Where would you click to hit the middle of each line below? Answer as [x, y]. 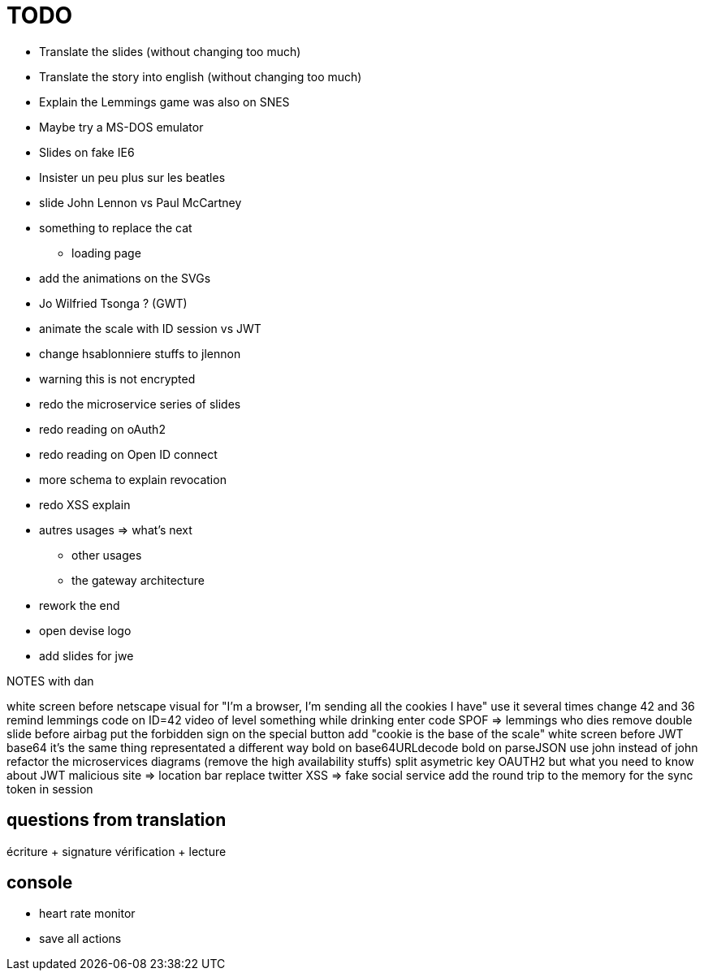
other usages [107, 555]
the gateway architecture [138, 580]
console [40, 883]
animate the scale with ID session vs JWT [150, 328]
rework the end [80, 605]
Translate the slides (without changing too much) [170, 51]
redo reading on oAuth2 [102, 429]
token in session [50, 789]
